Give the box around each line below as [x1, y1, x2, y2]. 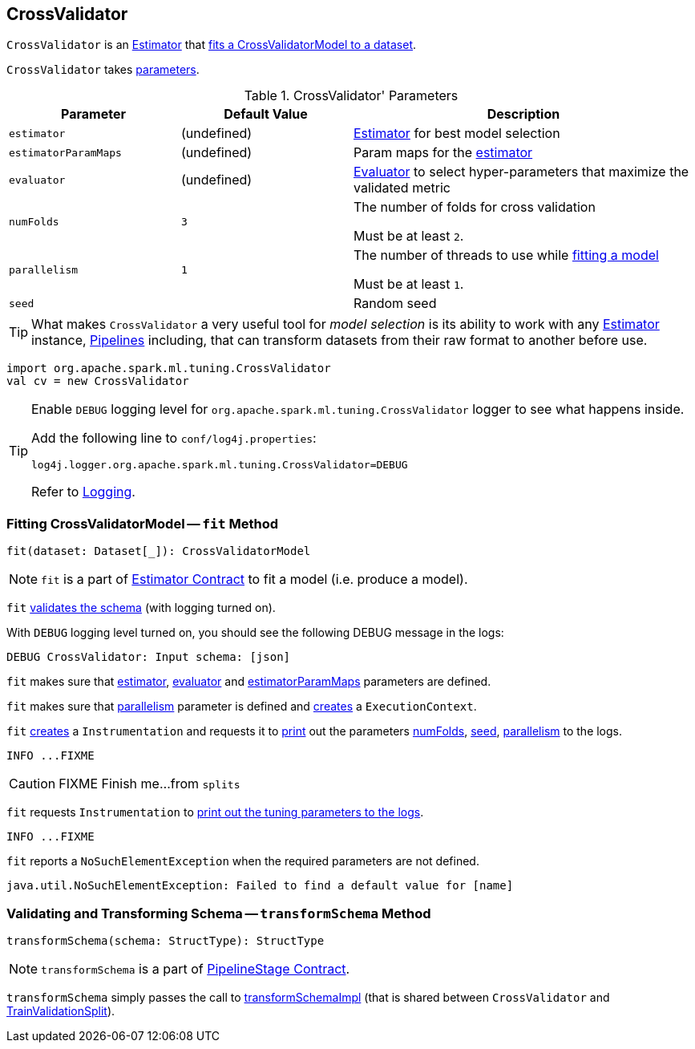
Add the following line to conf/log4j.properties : [31, 430, 317, 447]
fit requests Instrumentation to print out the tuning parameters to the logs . [6, 805, 424, 820]
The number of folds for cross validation [354, 199, 596, 216]
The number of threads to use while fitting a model [354, 247, 659, 264]
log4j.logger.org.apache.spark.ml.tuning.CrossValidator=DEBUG [31, 459, 408, 472]
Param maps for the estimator [354, 144, 533, 161]
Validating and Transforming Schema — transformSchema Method [6, 905, 431, 921]
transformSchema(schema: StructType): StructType [6, 934, 325, 947]
